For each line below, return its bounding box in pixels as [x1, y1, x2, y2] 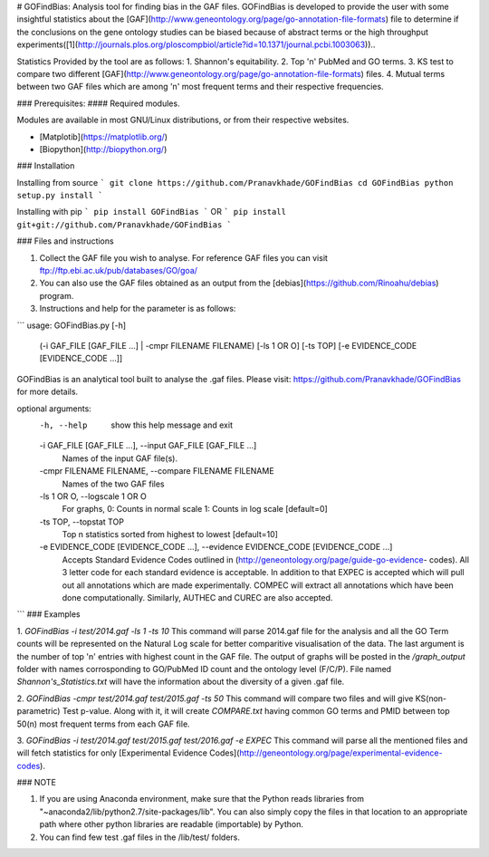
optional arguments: [16, 403, 92, 414]
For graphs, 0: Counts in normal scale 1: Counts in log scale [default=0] [62, 504, 328, 515]
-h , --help [39, 419, 88, 430]
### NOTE [16, 777, 56, 788]
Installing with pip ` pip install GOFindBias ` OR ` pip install [16, 207, 287, 217]
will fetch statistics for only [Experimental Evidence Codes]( [16, 747, 240, 758]
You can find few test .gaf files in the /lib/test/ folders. [39, 832, 240, 843]
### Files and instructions [16, 236, 114, 246]
